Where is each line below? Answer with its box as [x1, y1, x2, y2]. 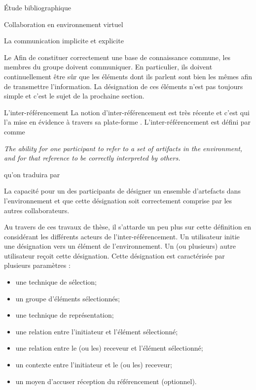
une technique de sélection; [15, 277, 97, 287]
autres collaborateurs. [4, 205, 70, 215]
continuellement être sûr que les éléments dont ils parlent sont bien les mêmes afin [4, 71, 253, 81]
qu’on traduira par [4, 169, 60, 179]
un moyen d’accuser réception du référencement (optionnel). [15, 376, 197, 386]
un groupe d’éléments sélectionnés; [15, 293, 120, 303]
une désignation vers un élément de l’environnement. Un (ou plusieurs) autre [4, 241, 236, 251]
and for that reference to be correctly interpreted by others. [4, 153, 181, 163]
